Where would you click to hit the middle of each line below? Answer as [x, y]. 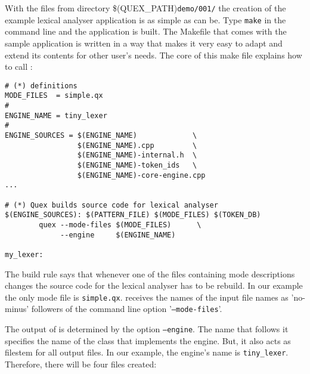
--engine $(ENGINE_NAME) [118, 235]
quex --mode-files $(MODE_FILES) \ [120, 225]
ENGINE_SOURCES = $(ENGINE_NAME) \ [101, 135]
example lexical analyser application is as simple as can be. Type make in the [145, 19]
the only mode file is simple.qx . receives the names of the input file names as [147, 297]
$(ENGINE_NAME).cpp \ [137, 145]
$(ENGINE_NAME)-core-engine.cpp [141, 175]
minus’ [17, 309]
